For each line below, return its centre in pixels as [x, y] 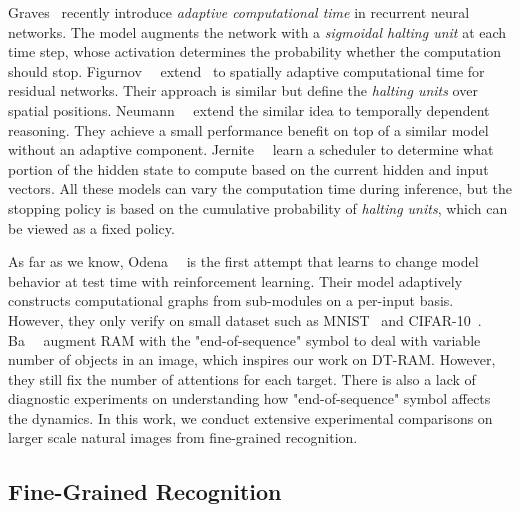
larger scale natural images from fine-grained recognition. [183, 437]
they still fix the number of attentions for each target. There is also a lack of [242, 378]
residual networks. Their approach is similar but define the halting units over [243, 90]
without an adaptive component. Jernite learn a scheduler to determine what [251, 149]
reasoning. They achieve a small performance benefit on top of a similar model [248, 129]
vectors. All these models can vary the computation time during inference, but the [260, 188]
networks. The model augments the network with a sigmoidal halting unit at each [257, 31]
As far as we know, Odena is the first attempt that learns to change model [243, 261]
